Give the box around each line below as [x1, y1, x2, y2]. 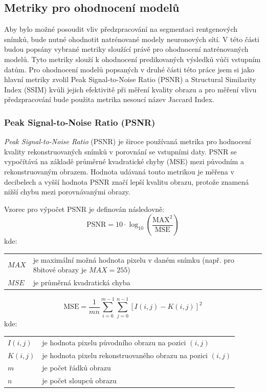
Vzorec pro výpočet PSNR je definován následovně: [4, 203, 165, 214]
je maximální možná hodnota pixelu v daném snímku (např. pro [33, 254, 234, 265]
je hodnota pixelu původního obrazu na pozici [42, 337, 186, 347]
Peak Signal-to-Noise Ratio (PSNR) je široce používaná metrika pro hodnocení [4, 136, 251, 147]
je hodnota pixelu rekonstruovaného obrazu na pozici [42, 349, 208, 360]
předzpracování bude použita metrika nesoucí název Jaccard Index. [4, 94, 214, 105]
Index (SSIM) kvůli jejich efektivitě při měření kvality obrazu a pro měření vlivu [4, 84, 257, 94]
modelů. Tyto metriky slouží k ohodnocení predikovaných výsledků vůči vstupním [4, 53, 261, 64]
